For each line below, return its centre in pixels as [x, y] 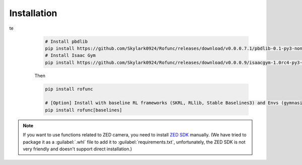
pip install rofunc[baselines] [84, 110]
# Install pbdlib [66, 41]
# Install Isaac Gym [70, 56]
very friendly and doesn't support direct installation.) [78, 149]
